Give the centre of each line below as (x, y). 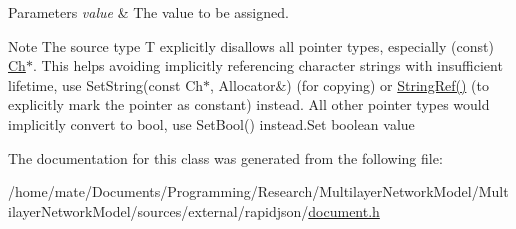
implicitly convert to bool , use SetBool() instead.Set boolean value (211, 123)
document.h (344, 210)
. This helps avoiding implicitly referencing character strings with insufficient (267, 65)
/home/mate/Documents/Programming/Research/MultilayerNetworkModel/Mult (258, 191)
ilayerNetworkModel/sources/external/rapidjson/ (158, 210)
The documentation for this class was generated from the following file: (225, 157)
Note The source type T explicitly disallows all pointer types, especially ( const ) (251, 45)
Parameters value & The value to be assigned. (148, 12)
